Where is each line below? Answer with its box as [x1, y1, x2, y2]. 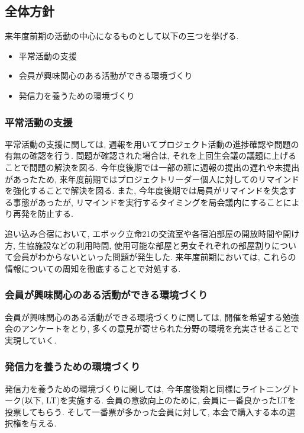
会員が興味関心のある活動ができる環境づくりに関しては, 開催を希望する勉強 [5, 310, 299, 323]
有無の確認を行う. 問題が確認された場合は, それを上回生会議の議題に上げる [5, 149, 297, 162]
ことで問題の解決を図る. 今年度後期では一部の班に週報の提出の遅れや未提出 [5, 161, 300, 173]
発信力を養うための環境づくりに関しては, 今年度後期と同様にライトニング [5, 382, 291, 394]
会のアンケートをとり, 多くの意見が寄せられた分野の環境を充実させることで [5, 322, 299, 335]
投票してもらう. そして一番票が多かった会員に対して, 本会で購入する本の [5, 405, 287, 418]
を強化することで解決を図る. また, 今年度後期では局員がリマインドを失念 [5, 184, 288, 197]
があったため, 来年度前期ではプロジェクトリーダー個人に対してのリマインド [5, 172, 300, 185]
